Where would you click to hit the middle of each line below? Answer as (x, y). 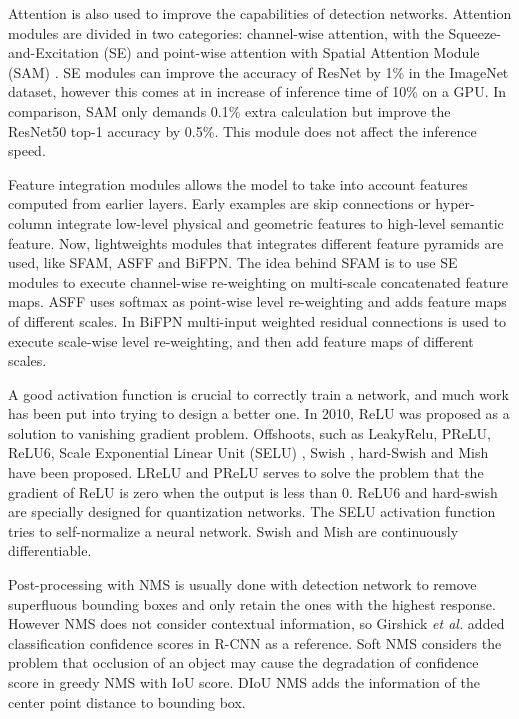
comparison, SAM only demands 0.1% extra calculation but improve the (229, 110)
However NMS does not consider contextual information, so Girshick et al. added (256, 623)
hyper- (455, 203)
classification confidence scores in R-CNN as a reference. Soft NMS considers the (255, 642)
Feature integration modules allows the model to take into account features (238, 183)
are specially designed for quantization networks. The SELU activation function (252, 511)
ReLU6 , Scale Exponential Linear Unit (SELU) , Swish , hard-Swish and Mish (248, 452)
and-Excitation (53, 52)
